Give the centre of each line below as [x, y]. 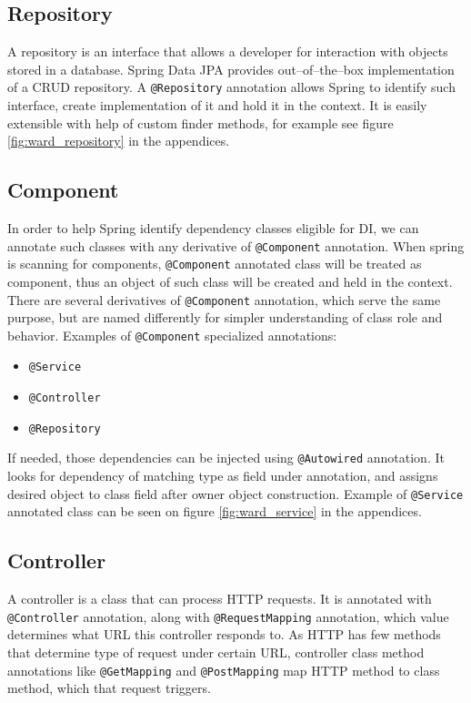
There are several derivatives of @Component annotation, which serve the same [224, 299]
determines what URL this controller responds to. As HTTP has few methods [224, 634]
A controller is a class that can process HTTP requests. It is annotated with [220, 599]
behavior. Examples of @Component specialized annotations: [172, 335]
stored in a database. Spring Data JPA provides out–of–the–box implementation [231, 69]
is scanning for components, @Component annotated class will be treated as [215, 264]
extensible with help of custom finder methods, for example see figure [200, 122]
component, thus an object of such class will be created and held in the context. [230, 281]
